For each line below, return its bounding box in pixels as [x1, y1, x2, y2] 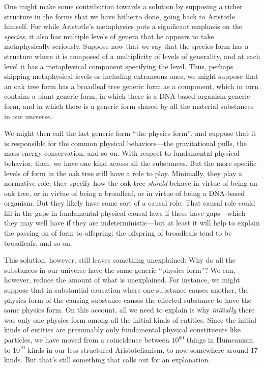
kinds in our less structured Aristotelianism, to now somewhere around [27, 344, 248, 355]
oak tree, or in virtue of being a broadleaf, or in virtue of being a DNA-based [4, 187, 245, 198]
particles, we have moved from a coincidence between [4, 334, 169, 345]
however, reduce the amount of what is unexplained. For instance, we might [4, 274, 240, 285]
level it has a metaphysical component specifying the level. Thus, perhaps [4, 61, 233, 71]
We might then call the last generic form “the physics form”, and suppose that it [4, 128, 256, 138]
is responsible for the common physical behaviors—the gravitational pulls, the [4, 137, 247, 148]
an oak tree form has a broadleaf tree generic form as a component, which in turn [4, 80, 259, 91]
